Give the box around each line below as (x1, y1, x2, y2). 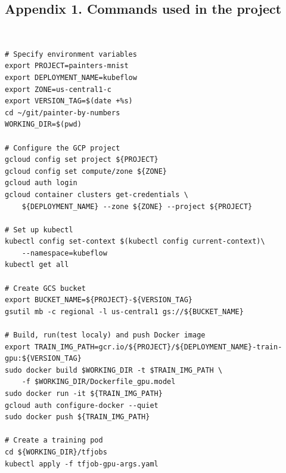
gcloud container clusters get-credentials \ (5, 190, 188, 199)
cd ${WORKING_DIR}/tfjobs (5, 447, 107, 456)
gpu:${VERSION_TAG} (5, 354, 82, 363)
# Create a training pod (5, 436, 103, 445)
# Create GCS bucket (5, 284, 86, 293)
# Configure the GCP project (5, 143, 120, 152)
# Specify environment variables (5, 50, 137, 59)
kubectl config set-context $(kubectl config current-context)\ (5, 237, 265, 246)
